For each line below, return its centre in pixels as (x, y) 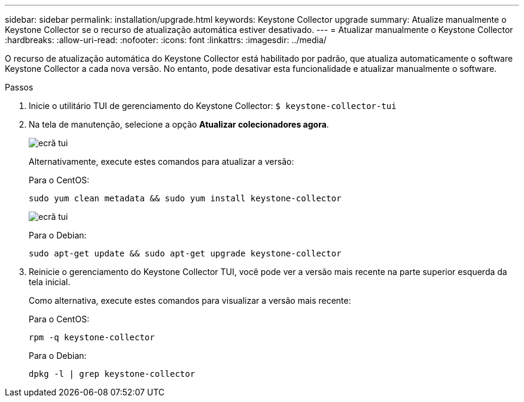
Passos (19, 87)
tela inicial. (50, 282)
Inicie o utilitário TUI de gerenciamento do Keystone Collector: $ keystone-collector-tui (213, 106)
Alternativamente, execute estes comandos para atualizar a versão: (162, 161)
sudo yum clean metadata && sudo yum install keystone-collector (185, 198)
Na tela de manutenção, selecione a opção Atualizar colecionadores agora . (179, 124)
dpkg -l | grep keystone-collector (112, 374)
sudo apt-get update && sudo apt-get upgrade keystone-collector (185, 253)
